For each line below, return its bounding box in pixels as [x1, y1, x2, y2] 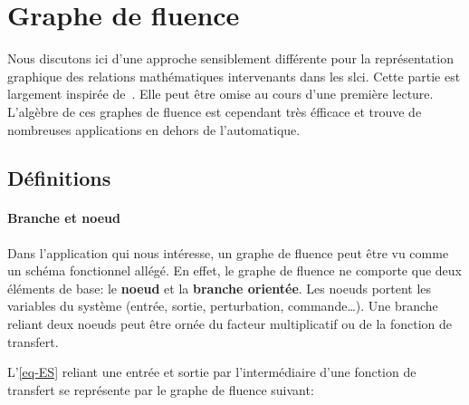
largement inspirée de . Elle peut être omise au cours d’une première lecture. [7, 84, 434, 103]
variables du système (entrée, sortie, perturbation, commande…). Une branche [7, 296, 438, 315]
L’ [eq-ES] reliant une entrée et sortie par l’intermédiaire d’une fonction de [7, 362, 416, 381]
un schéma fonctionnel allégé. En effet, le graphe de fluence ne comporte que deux [7, 261, 462, 280]
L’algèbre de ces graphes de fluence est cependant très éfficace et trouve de [7, 101, 422, 121]
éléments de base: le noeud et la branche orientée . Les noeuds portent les [7, 278, 432, 297]
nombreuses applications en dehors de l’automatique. [7, 120, 301, 139]
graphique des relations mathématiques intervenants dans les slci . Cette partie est [7, 66, 461, 85]
